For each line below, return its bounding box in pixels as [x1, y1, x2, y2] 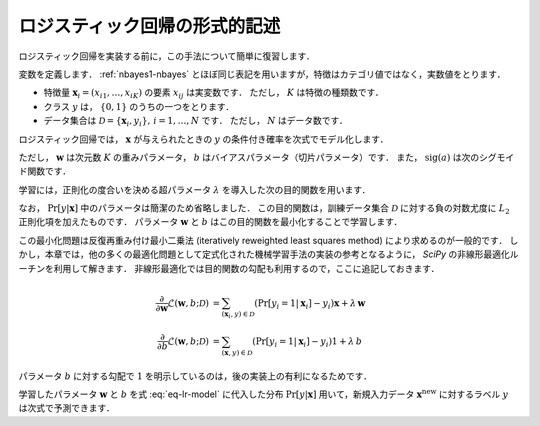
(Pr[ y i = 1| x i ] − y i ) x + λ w [254, 297, 366, 311]
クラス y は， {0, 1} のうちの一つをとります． [43, 100, 235, 112]
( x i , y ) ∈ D [221, 308, 255, 320]
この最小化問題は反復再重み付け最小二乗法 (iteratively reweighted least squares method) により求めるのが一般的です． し [18, 234, 519, 246]
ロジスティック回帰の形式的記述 [18, 15, 281, 37]
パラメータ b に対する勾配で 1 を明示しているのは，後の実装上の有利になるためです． [18, 370, 373, 382]
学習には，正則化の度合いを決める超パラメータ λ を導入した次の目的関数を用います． [18, 183, 371, 195]
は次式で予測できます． [18, 402, 115, 414]
